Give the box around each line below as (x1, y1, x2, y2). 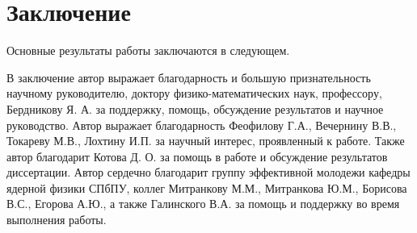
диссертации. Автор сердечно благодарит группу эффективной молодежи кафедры (6, 164, 411, 181)
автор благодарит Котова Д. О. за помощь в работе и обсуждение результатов (6, 148, 388, 164)
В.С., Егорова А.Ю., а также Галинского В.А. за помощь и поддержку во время (6, 195, 400, 212)
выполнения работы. (6, 211, 107, 228)
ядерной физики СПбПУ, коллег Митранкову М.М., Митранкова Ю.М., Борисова (6, 179, 407, 196)
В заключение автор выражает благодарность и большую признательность (6, 69, 371, 85)
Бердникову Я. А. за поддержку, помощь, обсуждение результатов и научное (6, 100, 384, 117)
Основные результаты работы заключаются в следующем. (6, 42, 290, 59)
